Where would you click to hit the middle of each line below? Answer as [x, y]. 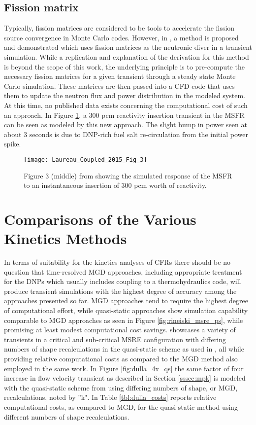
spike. [13, 144]
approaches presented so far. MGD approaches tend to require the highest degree [126, 301]
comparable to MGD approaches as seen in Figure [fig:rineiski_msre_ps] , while [124, 320]
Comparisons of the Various [100, 219]
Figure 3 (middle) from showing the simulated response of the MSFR [128, 175]
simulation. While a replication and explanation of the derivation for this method [127, 56]
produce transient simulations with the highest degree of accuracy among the [120, 291]
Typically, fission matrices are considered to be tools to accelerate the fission [119, 28]
